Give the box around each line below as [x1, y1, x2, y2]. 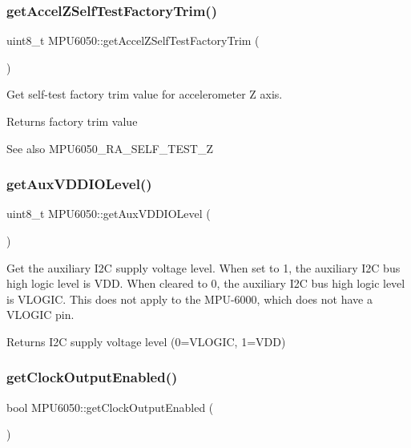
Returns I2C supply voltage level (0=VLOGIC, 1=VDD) [6, 333, 286, 349]
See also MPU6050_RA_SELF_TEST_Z [6, 139, 213, 156]
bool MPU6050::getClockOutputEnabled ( [6, 398, 214, 415]
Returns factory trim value [6, 113, 138, 129]
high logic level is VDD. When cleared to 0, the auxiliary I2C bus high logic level [6, 275, 405, 292]
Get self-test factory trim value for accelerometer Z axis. [6, 86, 283, 103]
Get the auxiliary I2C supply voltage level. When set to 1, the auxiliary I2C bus [6, 259, 401, 276]
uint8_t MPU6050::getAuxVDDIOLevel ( [6, 205, 211, 222]
